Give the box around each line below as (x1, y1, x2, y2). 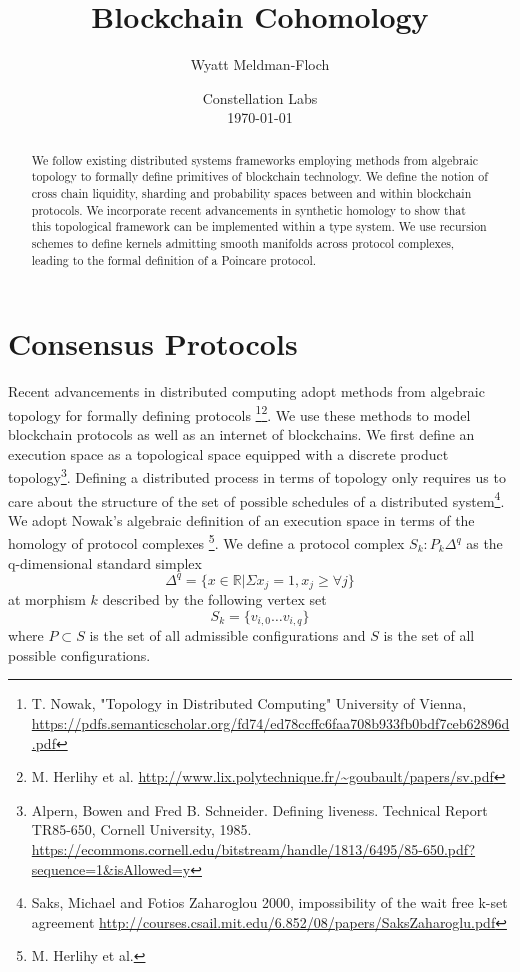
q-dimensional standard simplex (8, 552, 202, 573)
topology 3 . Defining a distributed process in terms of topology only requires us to (8, 464, 506, 487)
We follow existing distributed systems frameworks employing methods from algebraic (31, 151, 478, 168)
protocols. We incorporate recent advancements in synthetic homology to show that (31, 201, 466, 218)
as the (466, 533, 503, 554)
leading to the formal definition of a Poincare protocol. (31, 251, 317, 268)
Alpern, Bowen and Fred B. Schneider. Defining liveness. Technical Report (31, 799, 488, 820)
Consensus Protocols (8, 323, 298, 364)
